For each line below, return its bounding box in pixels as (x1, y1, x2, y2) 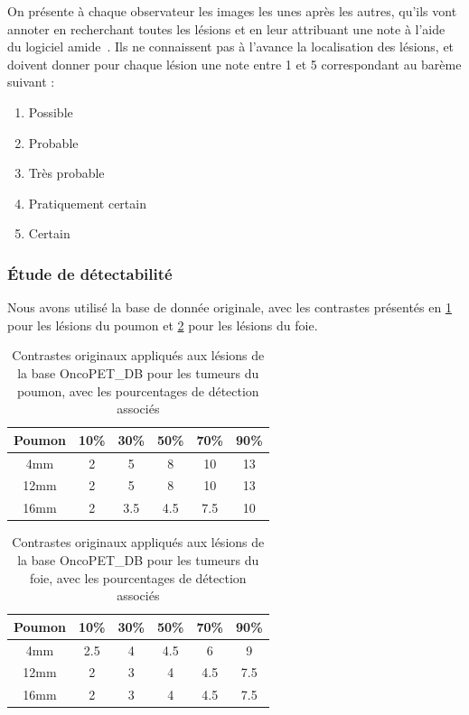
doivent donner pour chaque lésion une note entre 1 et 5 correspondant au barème (7, 54, 462, 73)
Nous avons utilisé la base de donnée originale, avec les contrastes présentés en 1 (7, 298, 452, 317)
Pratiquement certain (28, 193, 146, 212)
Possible (28, 102, 73, 121)
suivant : (7, 72, 55, 91)
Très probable (28, 163, 105, 182)
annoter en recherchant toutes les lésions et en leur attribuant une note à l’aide (7, 19, 446, 38)
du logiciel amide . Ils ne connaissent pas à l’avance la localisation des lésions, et (7, 37, 455, 56)
